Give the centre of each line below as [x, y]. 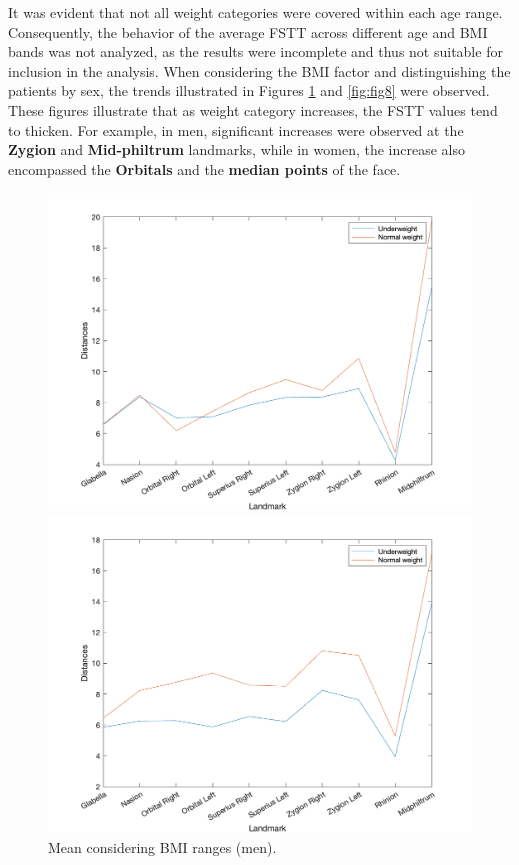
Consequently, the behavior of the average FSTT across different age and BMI [248, 31]
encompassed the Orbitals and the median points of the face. [204, 168]
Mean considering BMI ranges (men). [162, 846]
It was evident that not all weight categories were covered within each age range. [255, 12]
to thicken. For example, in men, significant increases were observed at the [236, 129]
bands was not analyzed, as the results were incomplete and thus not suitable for [255, 51]
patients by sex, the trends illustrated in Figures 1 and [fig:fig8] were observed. [249, 90]
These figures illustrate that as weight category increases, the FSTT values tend [253, 109]
